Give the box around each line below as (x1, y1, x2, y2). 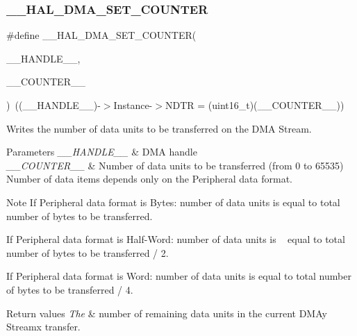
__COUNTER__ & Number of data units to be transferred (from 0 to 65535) (6, 158, 344, 172)
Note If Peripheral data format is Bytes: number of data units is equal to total (6, 194, 340, 209)
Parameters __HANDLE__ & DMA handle (6, 144, 197, 159)
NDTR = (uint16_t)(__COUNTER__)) (165, 98, 344, 112)
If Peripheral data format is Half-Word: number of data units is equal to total (6, 232, 345, 246)
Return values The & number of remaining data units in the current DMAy (6, 305, 327, 320)
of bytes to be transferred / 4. (6, 282, 133, 296)
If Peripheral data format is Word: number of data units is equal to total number (6, 269, 351, 283)
